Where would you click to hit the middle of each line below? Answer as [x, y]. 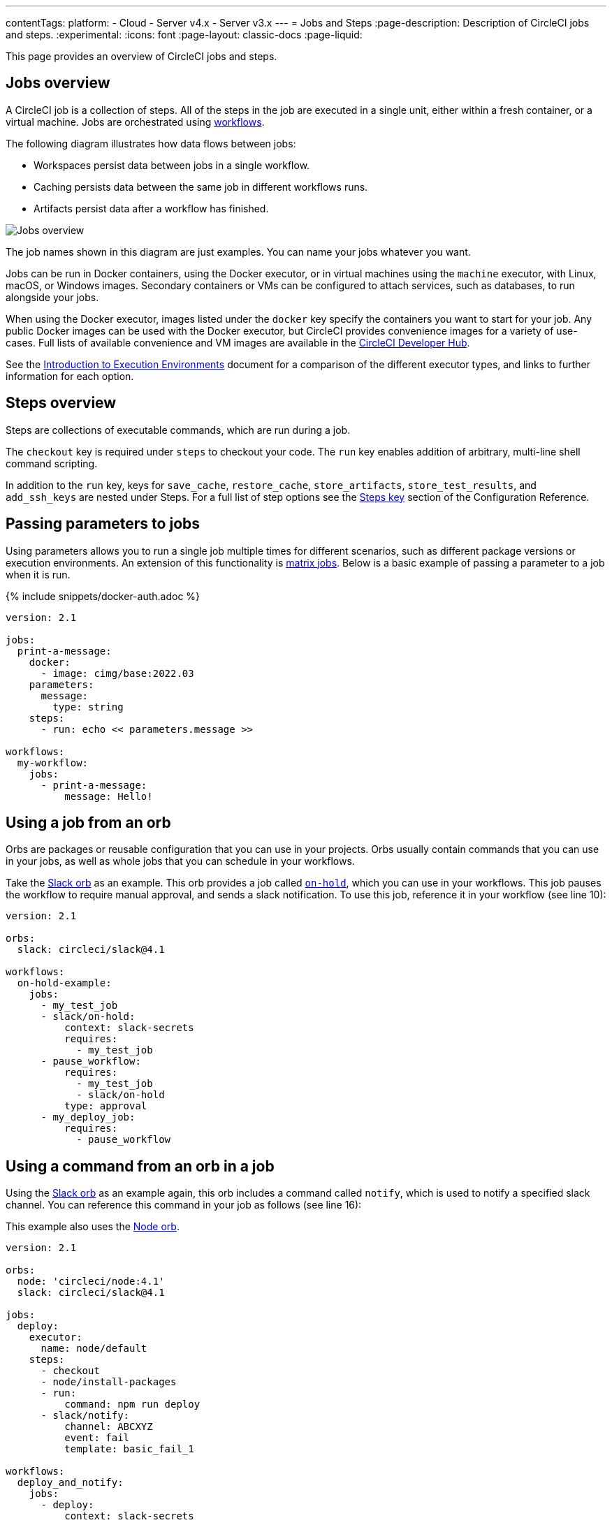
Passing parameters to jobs [103, 524]
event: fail [97, 1438]
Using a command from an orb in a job [140, 1166]
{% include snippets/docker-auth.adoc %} [103, 596]
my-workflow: [53, 762]
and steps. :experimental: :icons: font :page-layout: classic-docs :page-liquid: [184, 35]
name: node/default [94, 1349]
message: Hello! [109, 796]
